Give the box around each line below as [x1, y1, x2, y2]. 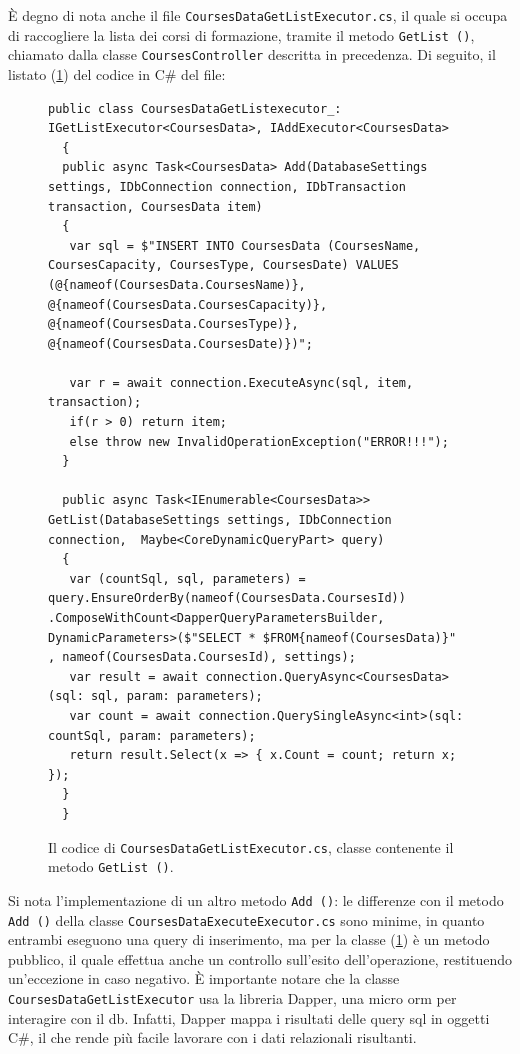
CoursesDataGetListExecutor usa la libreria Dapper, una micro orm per [8, 987, 457, 1008]
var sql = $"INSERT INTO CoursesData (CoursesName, [69, 238, 421, 253]
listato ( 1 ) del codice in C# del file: [8, 63, 226, 84]
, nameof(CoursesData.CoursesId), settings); [48, 650, 356, 665]
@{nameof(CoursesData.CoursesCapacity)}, [48, 297, 328, 312]
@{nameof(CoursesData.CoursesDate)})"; [48, 336, 313, 351]
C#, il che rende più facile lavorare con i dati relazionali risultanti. [8, 1027, 417, 1048]
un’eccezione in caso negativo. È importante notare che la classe [8, 968, 400, 989]
